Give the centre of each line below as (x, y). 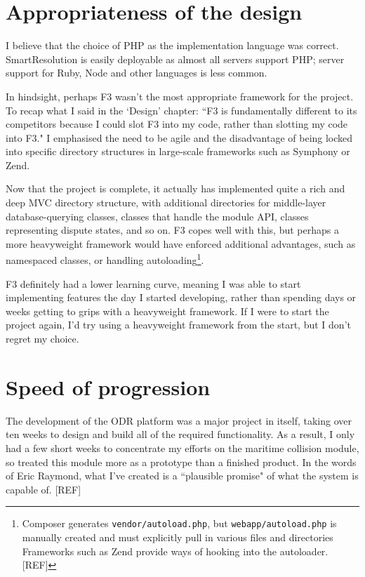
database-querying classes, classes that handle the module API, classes (157, 216)
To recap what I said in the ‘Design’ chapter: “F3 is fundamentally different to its (181, 110)
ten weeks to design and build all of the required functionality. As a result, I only (180, 434)
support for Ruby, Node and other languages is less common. (137, 73)
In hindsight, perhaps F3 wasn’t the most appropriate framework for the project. (180, 96)
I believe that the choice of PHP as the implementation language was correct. (172, 45)
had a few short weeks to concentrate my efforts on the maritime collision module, (182, 447)
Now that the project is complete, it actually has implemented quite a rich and (175, 188)
